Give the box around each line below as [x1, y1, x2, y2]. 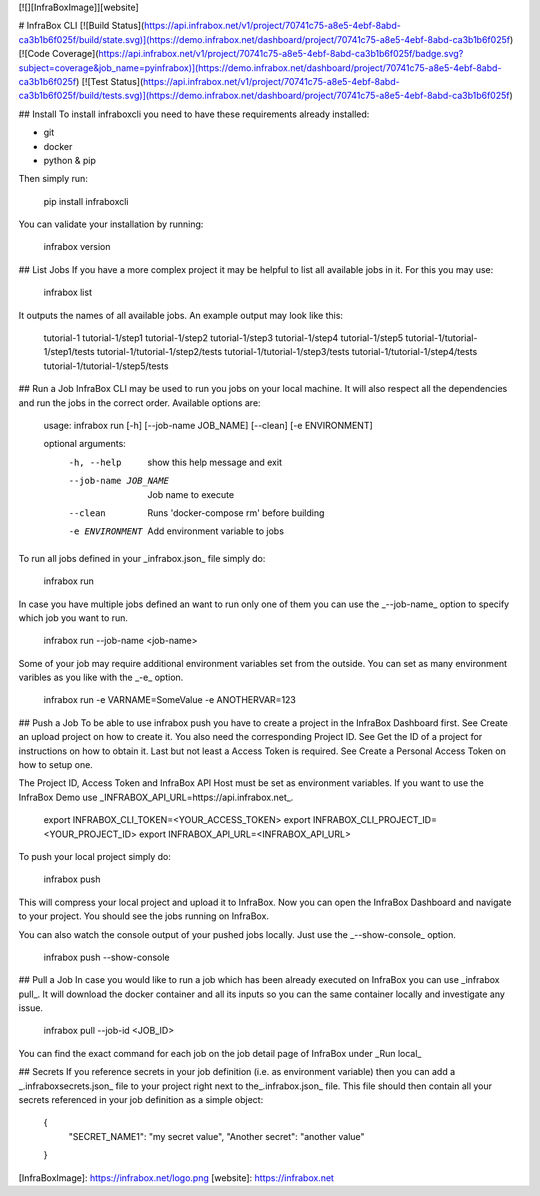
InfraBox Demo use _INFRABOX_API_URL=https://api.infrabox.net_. [18, 791, 294, 803]
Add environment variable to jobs [147, 525, 285, 537]
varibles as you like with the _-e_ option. [18, 671, 184, 684]
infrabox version [43, 241, 111, 253]
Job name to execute [147, 488, 235, 500]
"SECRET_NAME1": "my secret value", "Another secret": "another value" [68, 1130, 365, 1142]
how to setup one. [18, 759, 94, 771]
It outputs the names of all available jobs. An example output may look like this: [18, 309, 344, 321]
